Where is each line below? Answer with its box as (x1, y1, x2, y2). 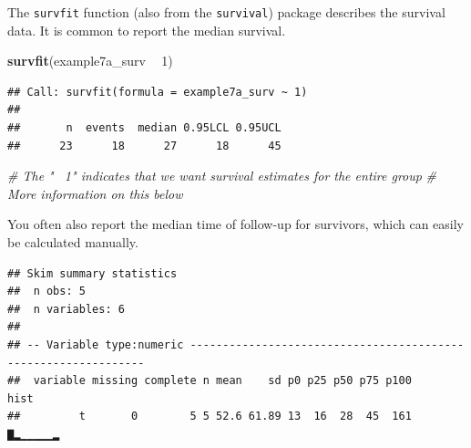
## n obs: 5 (7, 285, 86, 298)
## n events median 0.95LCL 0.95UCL (7, 121, 282, 135)
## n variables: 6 (7, 302, 125, 316)
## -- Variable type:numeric (7, 338, 184, 351)
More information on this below (7, 183, 183, 203)
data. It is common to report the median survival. (7, 20, 286, 39)
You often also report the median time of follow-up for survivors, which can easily (7, 214, 465, 234)
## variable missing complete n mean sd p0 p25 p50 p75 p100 (7, 374, 412, 388)
